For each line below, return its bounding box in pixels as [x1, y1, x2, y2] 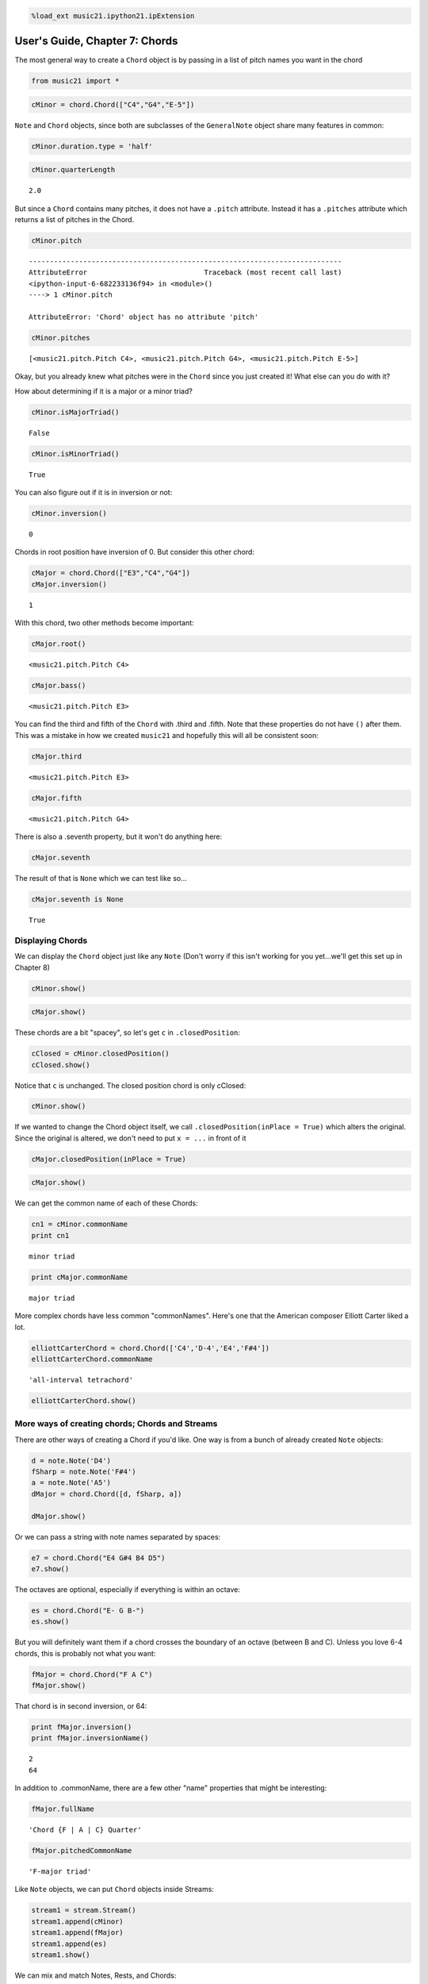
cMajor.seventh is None [31, 895, 124, 904]
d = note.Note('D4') [31, 1456, 111, 1465]
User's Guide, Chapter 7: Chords [14, 34, 178, 48]
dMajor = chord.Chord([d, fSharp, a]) [31, 1489, 182, 1498]
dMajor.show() [31, 1512, 86, 1521]
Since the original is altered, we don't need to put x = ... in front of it [14, 1133, 246, 1143]
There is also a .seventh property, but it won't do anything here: [14, 832, 223, 841]
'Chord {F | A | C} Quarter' [29, 1825, 142, 1835]
